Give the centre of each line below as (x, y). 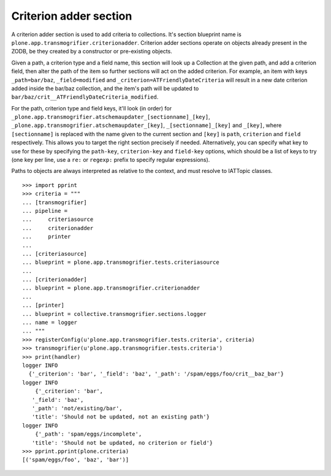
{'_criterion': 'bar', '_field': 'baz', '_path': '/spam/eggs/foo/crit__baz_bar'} (156, 374)
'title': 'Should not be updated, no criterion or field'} (122, 443)
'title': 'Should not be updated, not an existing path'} (120, 417)
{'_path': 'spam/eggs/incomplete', (88, 434)
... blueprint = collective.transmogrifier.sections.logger (114, 314)
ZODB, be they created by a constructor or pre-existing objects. (92, 52)
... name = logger (50, 323)
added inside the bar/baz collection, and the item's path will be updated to (105, 88)
